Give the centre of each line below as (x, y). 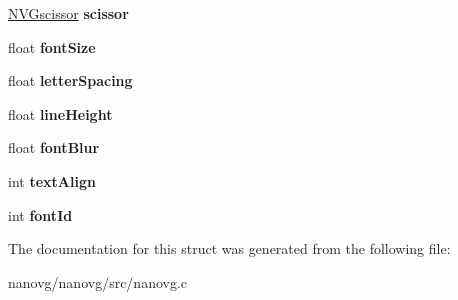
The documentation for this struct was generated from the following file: (229, 248)
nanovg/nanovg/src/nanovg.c (98, 281)
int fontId (40, 214)
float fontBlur (54, 147)
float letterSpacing (70, 80)
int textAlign (52, 180)
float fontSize (52, 46)
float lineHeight (60, 113)
